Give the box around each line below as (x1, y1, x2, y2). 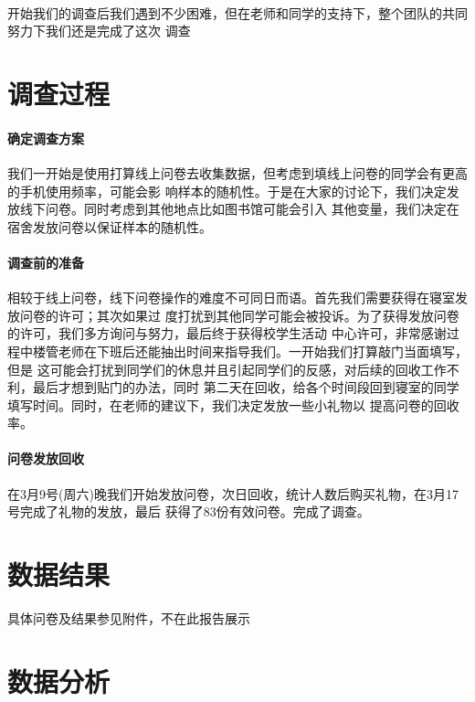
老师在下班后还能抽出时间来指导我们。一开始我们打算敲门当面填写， (58, 341, 468, 360)
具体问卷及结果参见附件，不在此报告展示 (7, 608, 250, 627)
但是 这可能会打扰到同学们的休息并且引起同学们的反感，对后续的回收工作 (7, 359, 447, 378)
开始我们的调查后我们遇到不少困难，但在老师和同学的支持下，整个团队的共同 (7, 3, 468, 22)
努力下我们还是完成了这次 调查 (7, 21, 191, 40)
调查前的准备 (7, 252, 84, 271)
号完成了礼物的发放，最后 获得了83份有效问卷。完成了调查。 (7, 502, 370, 521)
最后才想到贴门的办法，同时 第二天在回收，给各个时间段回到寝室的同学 (32, 378, 459, 397)
